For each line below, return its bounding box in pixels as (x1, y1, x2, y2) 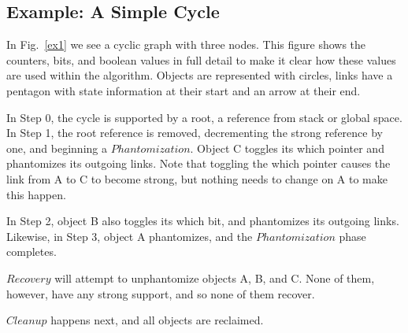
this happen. (6, 186, 66, 202)
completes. (6, 243, 57, 260)
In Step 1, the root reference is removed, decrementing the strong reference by (6, 124, 383, 141)
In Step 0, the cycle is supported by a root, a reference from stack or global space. (6, 109, 402, 125)
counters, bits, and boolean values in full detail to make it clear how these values (6, 51, 396, 68)
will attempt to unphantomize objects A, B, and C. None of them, (54, 269, 375, 286)
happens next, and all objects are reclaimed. (50, 312, 264, 328)
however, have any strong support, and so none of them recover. (6, 285, 315, 302)
